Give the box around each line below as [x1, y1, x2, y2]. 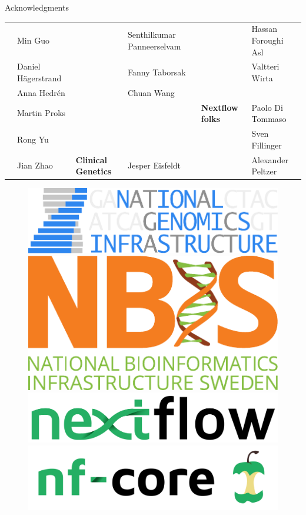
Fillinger [251, 138, 282, 151]
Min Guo [17, 34, 49, 46]
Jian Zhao [17, 159, 53, 171]
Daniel [17, 60, 41, 72]
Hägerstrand [17, 71, 62, 84]
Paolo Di [251, 101, 283, 113]
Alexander [251, 153, 288, 166]
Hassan [251, 22, 277, 35]
